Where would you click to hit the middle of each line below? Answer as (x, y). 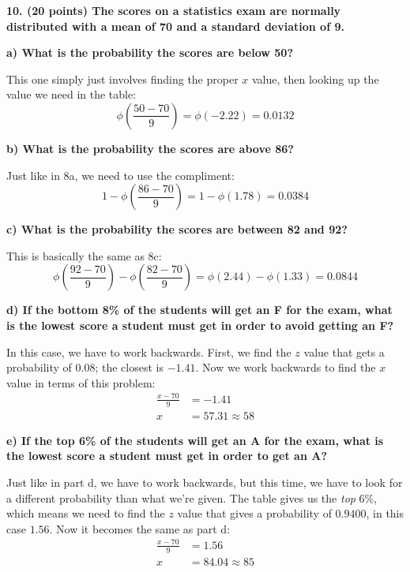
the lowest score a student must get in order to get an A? (167, 456)
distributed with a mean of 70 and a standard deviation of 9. (175, 26)
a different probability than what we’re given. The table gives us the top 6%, (192, 497)
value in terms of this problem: (81, 382)
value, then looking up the (315, 79)
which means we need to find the (86, 513)
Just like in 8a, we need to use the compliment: (120, 175)
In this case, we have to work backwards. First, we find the (149, 351)
